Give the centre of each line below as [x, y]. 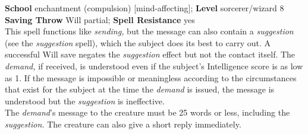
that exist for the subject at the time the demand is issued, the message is [140, 89]
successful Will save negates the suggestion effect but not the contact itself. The [150, 54]
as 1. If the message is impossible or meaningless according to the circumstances [151, 77]
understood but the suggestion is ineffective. [85, 100]
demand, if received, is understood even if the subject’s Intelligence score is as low [154, 66]
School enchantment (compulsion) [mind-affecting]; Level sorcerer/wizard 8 [144, 8]
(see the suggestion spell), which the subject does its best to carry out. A [138, 42]
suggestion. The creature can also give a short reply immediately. [123, 124]
